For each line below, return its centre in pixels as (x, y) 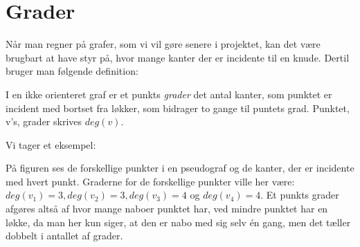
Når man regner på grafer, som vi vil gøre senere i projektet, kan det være (163, 44)
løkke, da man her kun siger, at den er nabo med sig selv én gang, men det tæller (178, 222)
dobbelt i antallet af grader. (64, 236)
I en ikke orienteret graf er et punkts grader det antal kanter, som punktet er (169, 94)
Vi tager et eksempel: (51, 144)
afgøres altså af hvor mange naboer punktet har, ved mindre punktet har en (167, 209)
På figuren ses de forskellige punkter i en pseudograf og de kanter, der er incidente (180, 168)
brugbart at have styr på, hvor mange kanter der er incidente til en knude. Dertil (178, 57)
